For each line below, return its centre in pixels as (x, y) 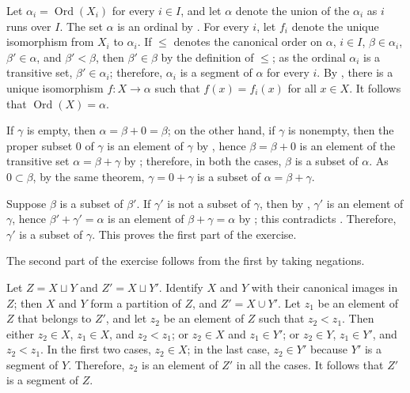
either (21, 333)
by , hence (221, 145)
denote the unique (335, 26)
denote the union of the (292, 10)
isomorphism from (50, 42)
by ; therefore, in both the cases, (203, 161)
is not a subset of (209, 203)
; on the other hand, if (221, 130)
